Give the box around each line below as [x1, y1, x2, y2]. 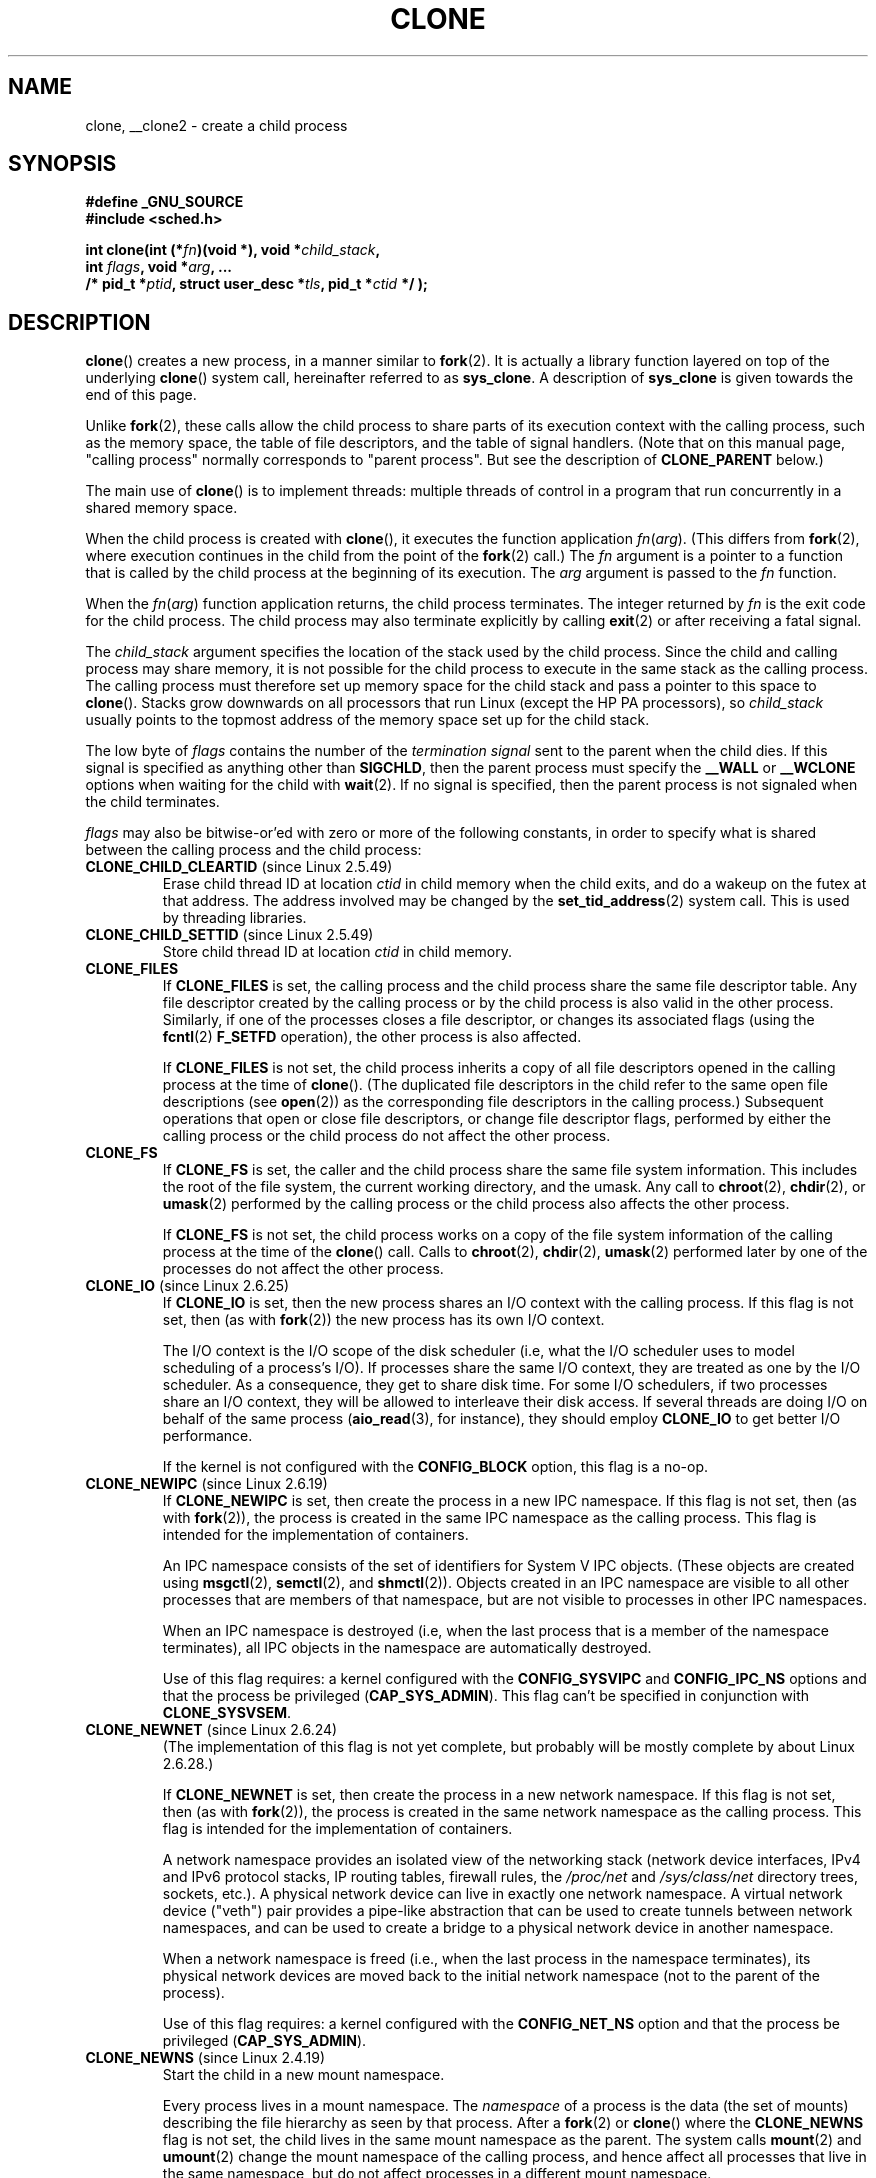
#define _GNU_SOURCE [85, 193, 244, 211]
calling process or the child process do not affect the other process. [162, 1127, 611, 1145]
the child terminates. [85, 793, 220, 811]
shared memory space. [85, 499, 238, 517]
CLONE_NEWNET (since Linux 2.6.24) [85, 1721, 338, 1739]
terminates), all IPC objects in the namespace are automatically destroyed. [162, 1639, 652, 1657]
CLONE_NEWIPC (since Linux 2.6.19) [85, 1475, 328, 1493]
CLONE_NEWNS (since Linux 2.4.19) [85, 2049, 325, 2067]
